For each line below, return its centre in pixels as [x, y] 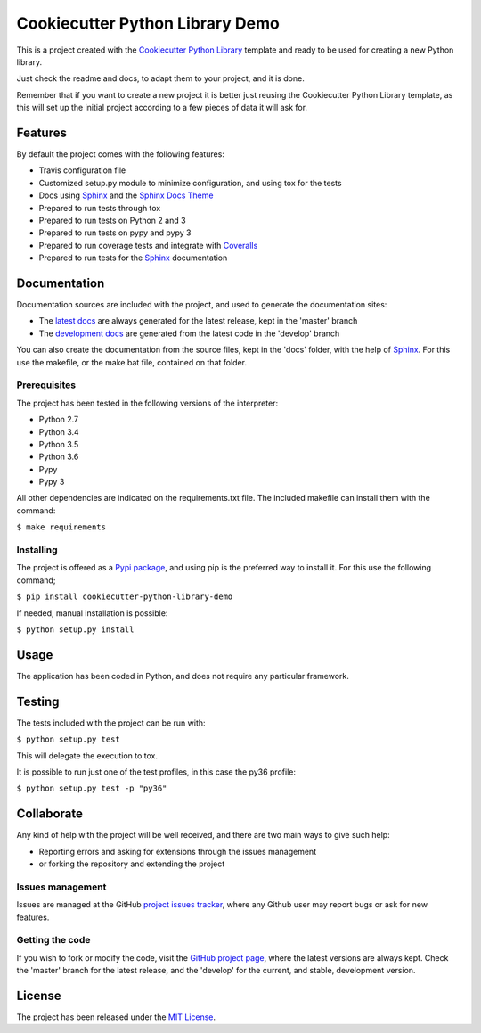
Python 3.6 [59, 457]
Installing [37, 550]
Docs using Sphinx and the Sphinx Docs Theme [126, 195]
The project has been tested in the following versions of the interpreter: [147, 403]
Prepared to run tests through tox [100, 208]
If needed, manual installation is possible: [92, 613]
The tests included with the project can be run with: [111, 723]
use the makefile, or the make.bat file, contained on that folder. [131, 362]
